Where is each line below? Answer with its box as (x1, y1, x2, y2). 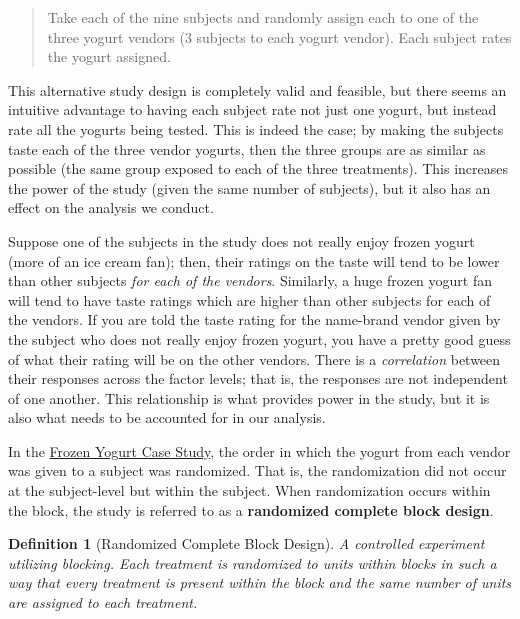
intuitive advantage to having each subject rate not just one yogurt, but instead (8, 99, 497, 120)
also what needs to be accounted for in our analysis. (8, 407, 326, 428)
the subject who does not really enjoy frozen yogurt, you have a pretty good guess (8, 328, 511, 349)
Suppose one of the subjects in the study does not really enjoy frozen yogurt (8, 230, 475, 251)
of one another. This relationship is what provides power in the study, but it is (8, 387, 490, 408)
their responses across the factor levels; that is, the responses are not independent (8, 368, 508, 389)
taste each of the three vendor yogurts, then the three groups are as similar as (8, 138, 486, 159)
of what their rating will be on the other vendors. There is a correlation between (8, 348, 501, 369)
